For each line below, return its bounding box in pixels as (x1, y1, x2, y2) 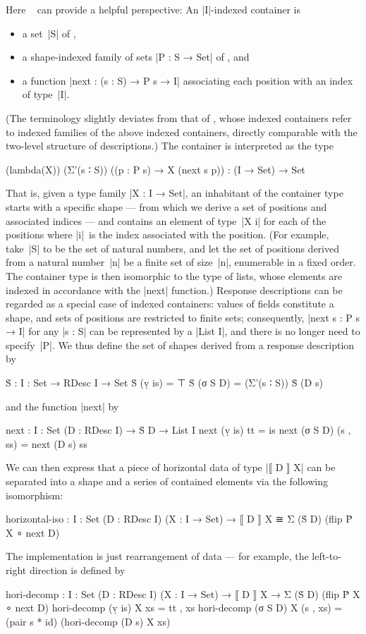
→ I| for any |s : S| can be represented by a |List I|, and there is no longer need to (6, 324, 360, 339)
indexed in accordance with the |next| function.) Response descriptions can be (6, 282, 343, 297)
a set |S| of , (22, 25, 76, 40)
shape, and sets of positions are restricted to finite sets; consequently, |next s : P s (6, 310, 360, 324)
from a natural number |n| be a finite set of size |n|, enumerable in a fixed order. (6, 255, 356, 269)
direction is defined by (29, 563, 126, 577)
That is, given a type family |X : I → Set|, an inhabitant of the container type (6, 185, 343, 200)
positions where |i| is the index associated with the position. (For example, (6, 227, 329, 242)
